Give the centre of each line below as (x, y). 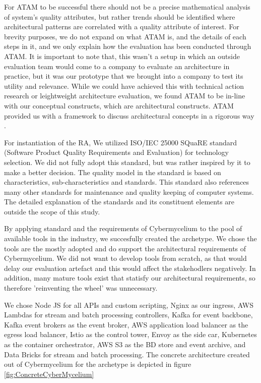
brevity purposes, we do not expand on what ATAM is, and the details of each (125, 36)
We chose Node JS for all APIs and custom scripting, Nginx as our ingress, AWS (129, 305)
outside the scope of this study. (52, 211)
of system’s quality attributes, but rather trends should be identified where (120, 16)
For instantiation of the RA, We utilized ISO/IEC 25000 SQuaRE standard (121, 142)
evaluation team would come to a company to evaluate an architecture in (117, 66)
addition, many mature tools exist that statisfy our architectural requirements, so (130, 278)
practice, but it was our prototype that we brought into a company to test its (124, 76)
